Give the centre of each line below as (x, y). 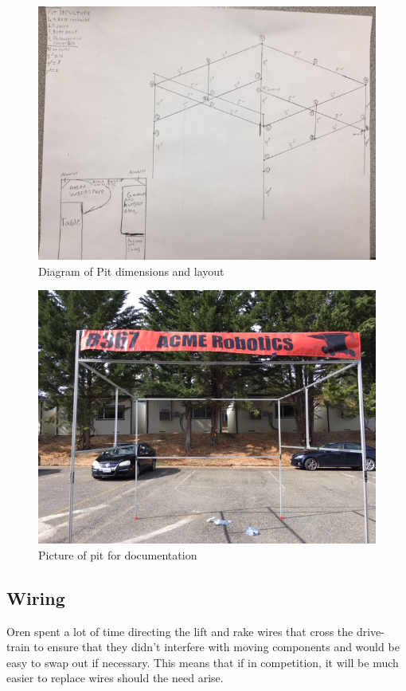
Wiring (36, 597)
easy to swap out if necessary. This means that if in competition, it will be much (203, 662)
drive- (370, 631)
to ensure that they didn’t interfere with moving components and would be (217, 647)
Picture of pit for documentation (118, 554)
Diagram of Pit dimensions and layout (131, 271)
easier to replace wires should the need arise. (115, 678)
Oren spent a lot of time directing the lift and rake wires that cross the (180, 631)
